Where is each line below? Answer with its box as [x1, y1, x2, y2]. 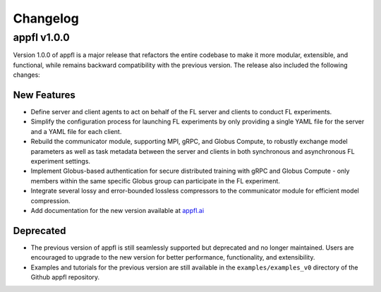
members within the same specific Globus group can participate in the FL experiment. [30, 176, 280, 185]
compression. [30, 196, 71, 205]
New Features [13, 89, 75, 101]
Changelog [13, 11, 79, 26]
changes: [13, 71, 40, 79]
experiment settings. [30, 157, 91, 166]
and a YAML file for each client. [30, 127, 122, 135]
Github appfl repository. [30, 273, 100, 281]
